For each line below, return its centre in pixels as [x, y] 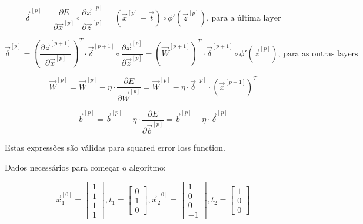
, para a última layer [244, 18]
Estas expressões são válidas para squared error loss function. [115, 147]
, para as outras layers [318, 54]
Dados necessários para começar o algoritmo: [86, 167]
